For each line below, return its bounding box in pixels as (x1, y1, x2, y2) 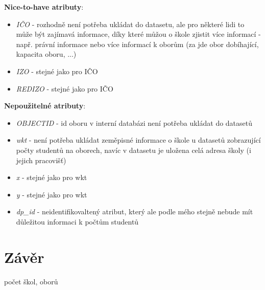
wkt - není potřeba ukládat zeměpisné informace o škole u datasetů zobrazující (16, 135, 261, 145)
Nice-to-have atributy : (4, 2, 84, 12)
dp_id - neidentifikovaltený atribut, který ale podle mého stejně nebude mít (16, 206, 253, 217)
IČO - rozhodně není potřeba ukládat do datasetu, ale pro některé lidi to (16, 18, 245, 29)
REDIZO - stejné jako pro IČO (16, 83, 113, 94)
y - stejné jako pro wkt (16, 189, 87, 199)
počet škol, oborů (4, 276, 58, 286)
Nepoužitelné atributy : (4, 100, 86, 111)
